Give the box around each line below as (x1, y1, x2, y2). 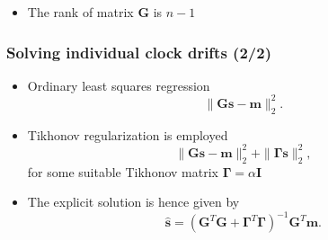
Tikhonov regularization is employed (27, 125, 228, 144)
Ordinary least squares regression (27, 76, 210, 94)
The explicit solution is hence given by (27, 192, 240, 211)
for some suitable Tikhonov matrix (27, 162, 218, 181)
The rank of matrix (27, 3, 134, 21)
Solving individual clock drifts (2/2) (6, 40, 271, 63)
